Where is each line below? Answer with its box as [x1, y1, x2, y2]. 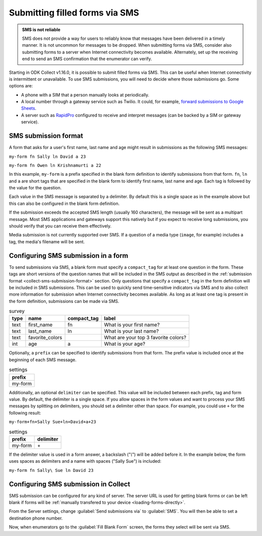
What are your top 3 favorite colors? [104, 334, 186, 341]
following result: [9, 410, 41, 416]
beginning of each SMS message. [9, 357, 77, 363]
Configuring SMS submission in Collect [9, 480, 131, 488]
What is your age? [104, 340, 146, 347]
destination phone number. [9, 515, 63, 521]
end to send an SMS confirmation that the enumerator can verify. [22, 56, 152, 62]
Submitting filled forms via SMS [9, 7, 139, 18]
